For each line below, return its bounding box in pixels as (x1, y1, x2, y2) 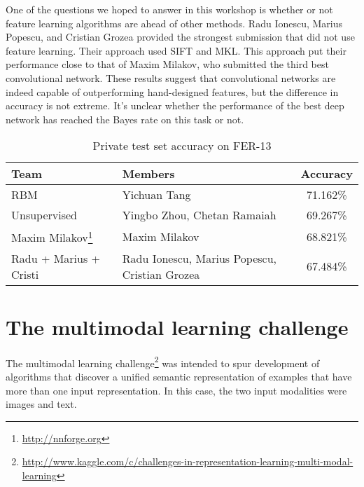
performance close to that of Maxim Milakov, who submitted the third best (6, 57, 329, 71)
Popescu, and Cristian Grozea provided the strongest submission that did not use (6, 29, 355, 44)
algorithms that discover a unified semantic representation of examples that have (6, 369, 352, 384)
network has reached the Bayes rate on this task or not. (6, 111, 244, 126)
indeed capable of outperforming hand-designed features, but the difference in (6, 84, 339, 99)
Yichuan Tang (122, 186, 191, 203)
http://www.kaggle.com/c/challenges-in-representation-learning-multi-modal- (22, 454, 353, 469)
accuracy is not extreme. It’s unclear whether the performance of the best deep (6, 98, 344, 113)
